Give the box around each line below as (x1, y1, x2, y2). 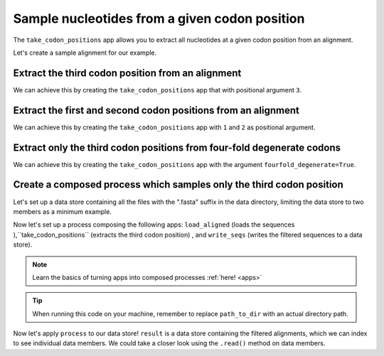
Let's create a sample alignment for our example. (13, 48, 157, 57)
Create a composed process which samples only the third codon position (13, 178, 344, 191)
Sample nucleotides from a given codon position (13, 11, 305, 26)
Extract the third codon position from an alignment (13, 67, 242, 79)
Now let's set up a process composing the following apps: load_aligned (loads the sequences (13, 220, 295, 229)
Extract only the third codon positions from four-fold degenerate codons (13, 141, 341, 153)
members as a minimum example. (13, 207, 112, 216)
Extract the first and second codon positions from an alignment (13, 104, 300, 117)
